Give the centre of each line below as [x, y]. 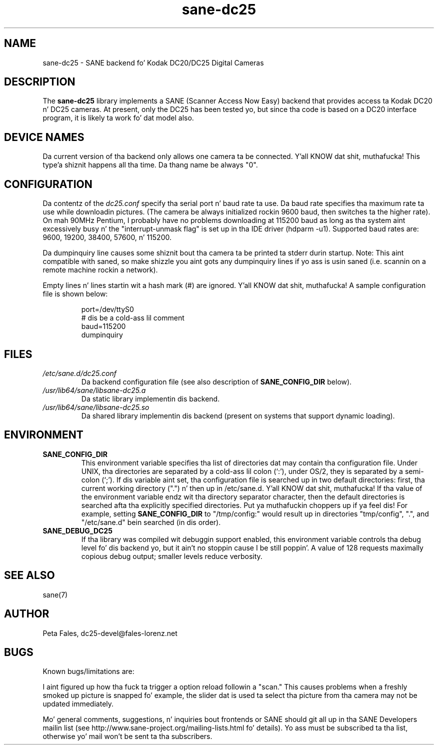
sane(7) [55, 594]
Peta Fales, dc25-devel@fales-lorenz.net [110, 633]
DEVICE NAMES [44, 137]
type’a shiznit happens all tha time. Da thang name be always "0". [150, 165]
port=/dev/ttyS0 [107, 309]
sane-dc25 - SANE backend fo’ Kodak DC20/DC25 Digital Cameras [153, 62]
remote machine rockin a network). [100, 270]
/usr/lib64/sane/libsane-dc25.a [94, 390]
